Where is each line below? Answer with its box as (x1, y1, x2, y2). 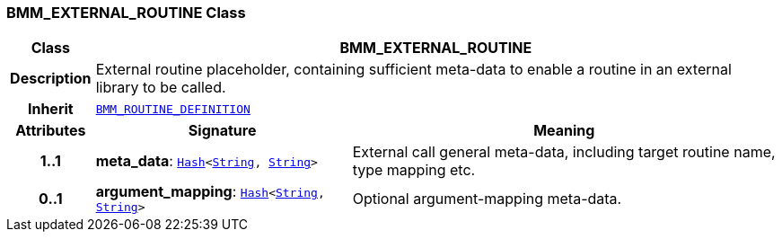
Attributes (15, 121, 86, 140)
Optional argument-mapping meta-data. (352, 189, 622, 208)
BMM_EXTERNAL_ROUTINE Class (6, 4, 246, 22)
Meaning (533, 121, 595, 140)
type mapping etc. (352, 161, 476, 180)
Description (10, 69, 92, 88)
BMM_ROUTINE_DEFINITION (95, 102, 250, 116)
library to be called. (95, 78, 226, 97)
